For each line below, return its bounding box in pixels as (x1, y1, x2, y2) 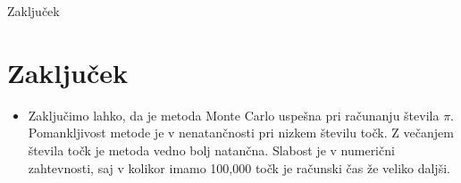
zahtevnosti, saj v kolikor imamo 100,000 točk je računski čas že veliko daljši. (28, 158, 450, 177)
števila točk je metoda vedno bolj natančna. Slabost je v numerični (28, 140, 395, 159)
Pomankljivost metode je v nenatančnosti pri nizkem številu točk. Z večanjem (28, 123, 454, 142)
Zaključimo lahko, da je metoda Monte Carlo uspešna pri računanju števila (28, 105, 440, 124)
